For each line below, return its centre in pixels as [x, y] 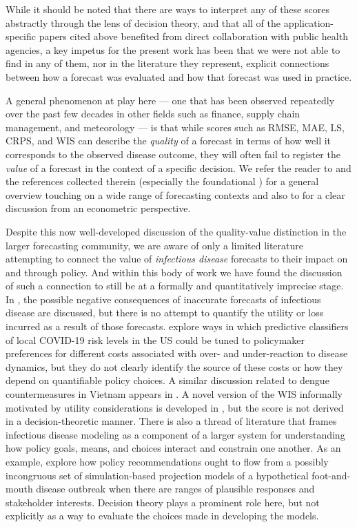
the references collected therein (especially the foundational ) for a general [162, 181]
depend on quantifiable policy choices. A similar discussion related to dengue [167, 380]
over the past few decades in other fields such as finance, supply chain [153, 114]
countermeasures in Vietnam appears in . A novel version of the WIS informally [174, 394]
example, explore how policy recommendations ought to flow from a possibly [167, 461]
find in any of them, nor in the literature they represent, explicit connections [167, 63]
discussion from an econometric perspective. [98, 208]
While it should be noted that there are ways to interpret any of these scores [167, 9]
